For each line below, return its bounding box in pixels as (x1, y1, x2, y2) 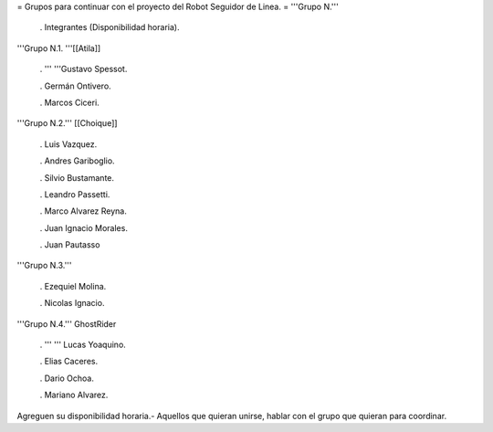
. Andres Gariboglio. (39, 155, 115, 166)
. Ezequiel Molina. (39, 280, 107, 291)
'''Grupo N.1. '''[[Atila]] (16, 42, 101, 54)
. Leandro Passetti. (39, 188, 110, 200)
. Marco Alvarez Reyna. (39, 205, 128, 216)
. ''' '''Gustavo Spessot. (39, 64, 128, 75)
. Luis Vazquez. (39, 138, 98, 150)
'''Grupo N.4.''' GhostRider (16, 318, 117, 329)
